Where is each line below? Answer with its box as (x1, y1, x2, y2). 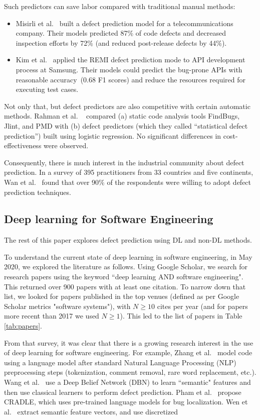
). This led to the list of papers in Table (120, 310, 242, 321)
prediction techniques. (4, 186, 71, 197)
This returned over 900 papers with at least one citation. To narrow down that (4, 281, 246, 291)
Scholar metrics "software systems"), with (4, 300, 131, 311)
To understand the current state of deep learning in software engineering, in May (4, 251, 252, 262)
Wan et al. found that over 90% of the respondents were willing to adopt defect (4, 176, 251, 187)
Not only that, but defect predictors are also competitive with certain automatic (4, 100, 250, 111)
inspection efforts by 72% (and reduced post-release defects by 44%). (16, 37, 227, 48)
